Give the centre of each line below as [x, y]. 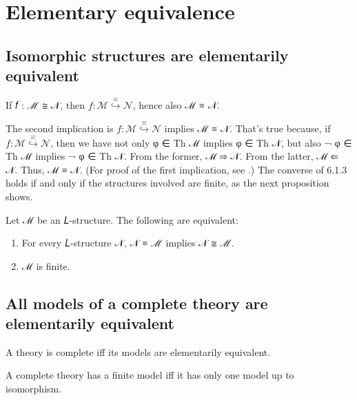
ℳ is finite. [46, 265]
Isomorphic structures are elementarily [147, 55]
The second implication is [60, 128]
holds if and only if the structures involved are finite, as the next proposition [167, 183]
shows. [19, 196]
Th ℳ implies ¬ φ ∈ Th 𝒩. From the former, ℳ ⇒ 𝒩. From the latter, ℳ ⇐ [172, 156]
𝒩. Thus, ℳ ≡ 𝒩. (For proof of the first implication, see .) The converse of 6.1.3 [176, 169]
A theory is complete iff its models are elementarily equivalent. [138, 351]
